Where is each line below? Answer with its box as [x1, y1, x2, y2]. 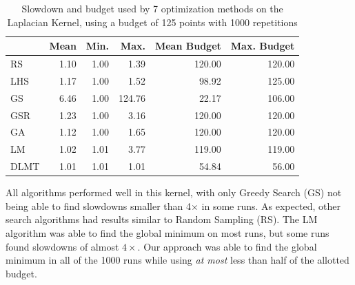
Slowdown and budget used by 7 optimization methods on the [21, 1, 283, 15]
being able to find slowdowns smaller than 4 [6, 198, 191, 213]
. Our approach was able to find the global [137, 239, 317, 253]
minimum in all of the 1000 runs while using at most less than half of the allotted [6, 253, 349, 267]
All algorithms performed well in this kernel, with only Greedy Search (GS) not [6, 185, 342, 200]
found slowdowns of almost [6, 239, 119, 253]
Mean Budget [154, 39, 221, 53]
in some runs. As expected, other [201, 198, 341, 213]
